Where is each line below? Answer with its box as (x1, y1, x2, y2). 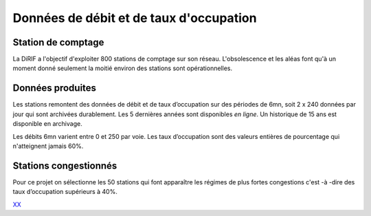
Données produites (12, 83, 96, 94)
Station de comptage (12, 36, 104, 48)
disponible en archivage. (12, 120, 82, 128)
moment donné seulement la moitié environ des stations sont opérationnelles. (12, 64, 233, 72)
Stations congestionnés (12, 160, 117, 171)
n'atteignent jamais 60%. (12, 142, 84, 150)
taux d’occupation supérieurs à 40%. (12, 188, 118, 196)
